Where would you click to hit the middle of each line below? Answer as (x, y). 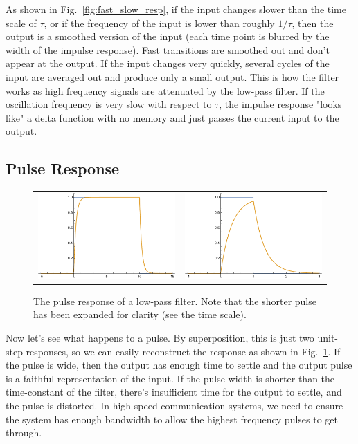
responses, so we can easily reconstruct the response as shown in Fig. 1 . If (183, 351)
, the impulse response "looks (280, 104)
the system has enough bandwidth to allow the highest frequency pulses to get (172, 419)
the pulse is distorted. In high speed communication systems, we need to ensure (174, 405)
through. (24, 433)
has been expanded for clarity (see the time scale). (140, 314)
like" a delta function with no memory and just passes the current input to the (172, 117)
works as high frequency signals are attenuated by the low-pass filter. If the (165, 90)
